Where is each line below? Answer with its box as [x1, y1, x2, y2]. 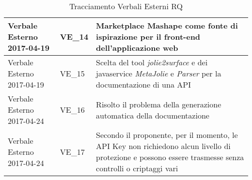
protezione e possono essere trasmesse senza [96, 151, 244, 163]
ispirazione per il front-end [96, 31, 201, 42]
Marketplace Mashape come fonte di [96, 20, 238, 31]
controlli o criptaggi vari [96, 163, 178, 174]
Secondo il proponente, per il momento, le [96, 129, 238, 140]
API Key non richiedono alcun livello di [96, 140, 231, 151]
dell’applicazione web [96, 42, 178, 53]
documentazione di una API [96, 79, 191, 90]
